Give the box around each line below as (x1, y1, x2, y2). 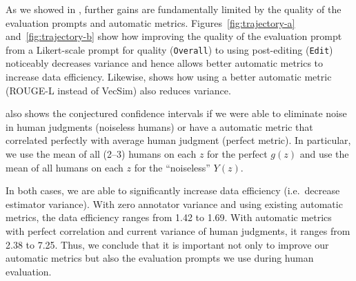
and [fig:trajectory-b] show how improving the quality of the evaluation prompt (6, 29, 342, 43)
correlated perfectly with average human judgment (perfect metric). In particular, (6, 133, 351, 147)
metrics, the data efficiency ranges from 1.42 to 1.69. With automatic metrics (6, 210, 332, 225)
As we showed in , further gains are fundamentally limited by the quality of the (6, 2, 342, 16)
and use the (299, 147, 349, 160)
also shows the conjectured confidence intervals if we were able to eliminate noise (6, 106, 347, 121)
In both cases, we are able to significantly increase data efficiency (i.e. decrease (6, 183, 340, 198)
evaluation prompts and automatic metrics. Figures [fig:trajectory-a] (6, 15, 295, 30)
